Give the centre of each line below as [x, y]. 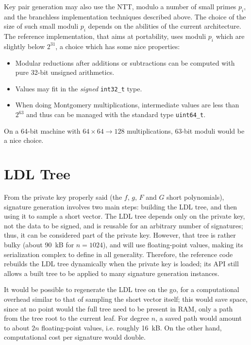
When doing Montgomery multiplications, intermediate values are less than [127, 105]
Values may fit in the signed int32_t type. [79, 88]
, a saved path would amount [199, 318]
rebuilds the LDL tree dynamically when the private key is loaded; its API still [121, 264]
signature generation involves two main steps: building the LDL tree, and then [121, 206]
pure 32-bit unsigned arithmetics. [65, 72]
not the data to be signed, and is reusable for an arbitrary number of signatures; [124, 225]
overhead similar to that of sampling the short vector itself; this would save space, [126, 299]
